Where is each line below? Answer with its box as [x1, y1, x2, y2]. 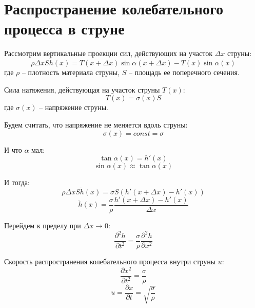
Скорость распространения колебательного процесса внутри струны [4, 256, 216, 267]
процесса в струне [4, 18, 125, 39]
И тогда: [4, 177, 30, 188]
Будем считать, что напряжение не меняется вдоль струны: [4, 119, 188, 130]
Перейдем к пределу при [4, 220, 81, 230]
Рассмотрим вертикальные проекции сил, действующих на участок [4, 48, 212, 59]
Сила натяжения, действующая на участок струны [4, 84, 160, 95]
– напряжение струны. [39, 102, 108, 113]
